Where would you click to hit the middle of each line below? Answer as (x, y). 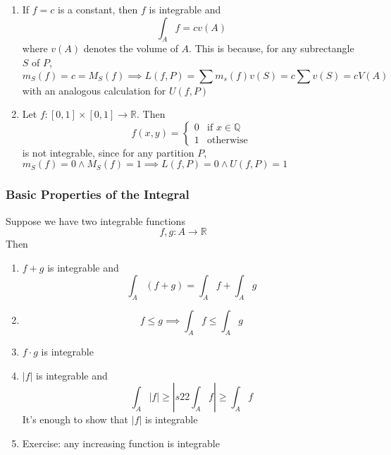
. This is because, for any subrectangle (272, 48)
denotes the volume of (131, 48)
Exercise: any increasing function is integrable (121, 443)
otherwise (228, 141)
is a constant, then (98, 9)
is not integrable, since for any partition (108, 152)
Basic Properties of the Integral (98, 194)
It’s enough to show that (75, 419)
